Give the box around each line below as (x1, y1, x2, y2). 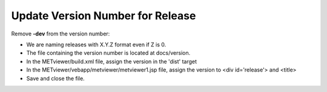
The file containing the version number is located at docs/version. (26, 49, 191, 57)
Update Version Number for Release (11, 9, 196, 22)
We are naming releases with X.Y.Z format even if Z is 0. (26, 41, 167, 48)
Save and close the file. (26, 75, 85, 82)
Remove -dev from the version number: (11, 30, 110, 37)
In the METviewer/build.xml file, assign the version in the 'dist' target (26, 58, 197, 65)
